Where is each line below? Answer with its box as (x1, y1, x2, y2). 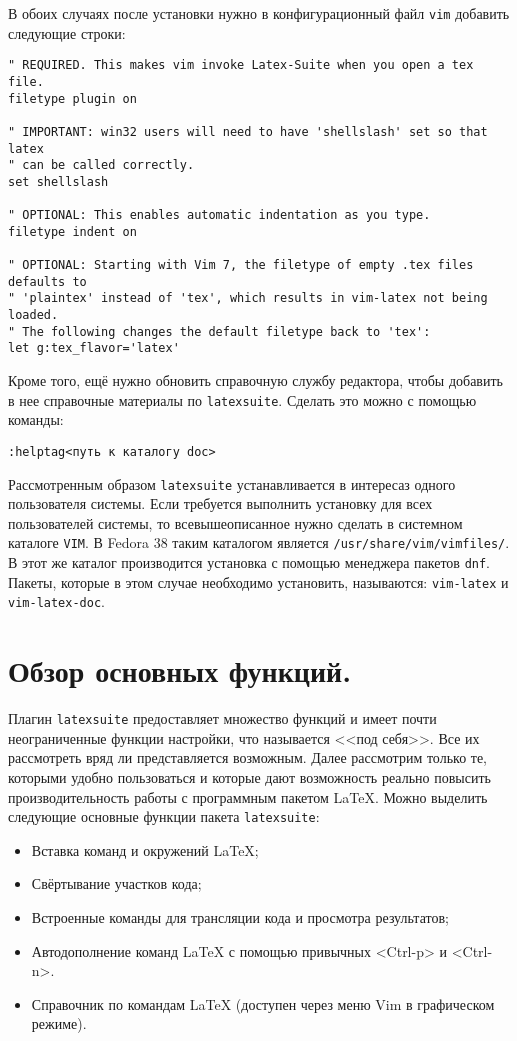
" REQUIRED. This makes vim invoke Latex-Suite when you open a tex (8, 58, 474, 73)
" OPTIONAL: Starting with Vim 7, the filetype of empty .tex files (8, 258, 474, 273)
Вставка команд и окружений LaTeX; (31, 839, 259, 860)
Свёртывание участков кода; (31, 873, 202, 894)
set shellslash (8, 174, 109, 189)
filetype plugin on (8, 91, 137, 106)
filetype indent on (8, 224, 137, 239)
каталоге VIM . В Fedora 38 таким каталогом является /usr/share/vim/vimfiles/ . (8, 532, 510, 553)
